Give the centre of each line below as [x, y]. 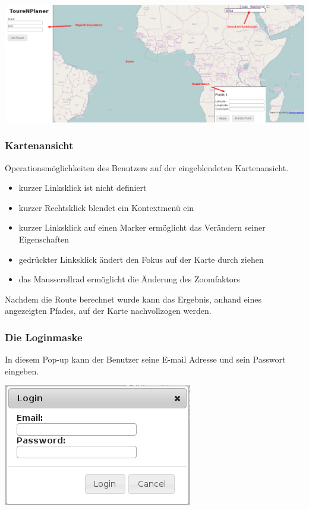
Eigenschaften [44, 239]
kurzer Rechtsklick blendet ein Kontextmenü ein [106, 207]
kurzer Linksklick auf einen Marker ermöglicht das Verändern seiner [142, 227]
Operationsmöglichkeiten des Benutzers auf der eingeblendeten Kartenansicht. [147, 167]
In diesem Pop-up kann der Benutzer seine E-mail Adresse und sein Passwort [145, 359]
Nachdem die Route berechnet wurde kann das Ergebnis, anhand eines [133, 299]
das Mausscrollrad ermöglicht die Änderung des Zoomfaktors [129, 279]
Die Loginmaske [44, 337]
